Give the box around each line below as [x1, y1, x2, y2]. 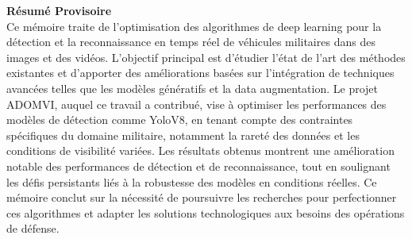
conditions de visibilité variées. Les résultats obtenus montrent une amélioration [6, 142, 395, 159]
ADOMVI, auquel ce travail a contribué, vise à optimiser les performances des [6, 95, 387, 112]
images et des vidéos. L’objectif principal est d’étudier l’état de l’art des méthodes [6, 48, 406, 65]
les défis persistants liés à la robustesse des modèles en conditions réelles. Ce [6, 173, 377, 190]
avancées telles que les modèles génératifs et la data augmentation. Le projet [6, 79, 379, 96]
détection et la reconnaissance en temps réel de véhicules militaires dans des [6, 33, 375, 50]
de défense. [6, 220, 60, 237]
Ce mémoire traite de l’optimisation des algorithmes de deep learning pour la [6, 17, 382, 34]
